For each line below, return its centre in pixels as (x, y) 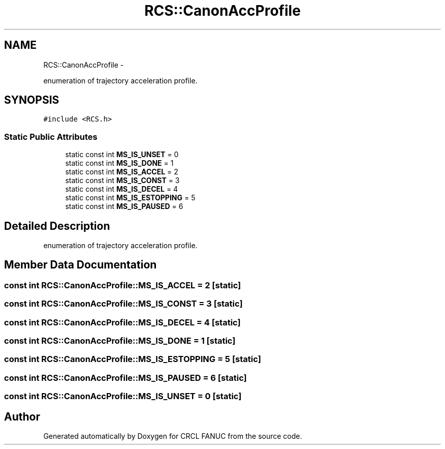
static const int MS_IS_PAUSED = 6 (124, 206)
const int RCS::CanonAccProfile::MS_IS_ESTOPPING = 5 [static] (133, 359)
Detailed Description (57, 226)
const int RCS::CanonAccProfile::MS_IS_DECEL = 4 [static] (122, 322)
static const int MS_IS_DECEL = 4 (122, 189)
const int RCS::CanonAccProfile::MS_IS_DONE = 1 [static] (120, 341)
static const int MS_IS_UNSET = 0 (122, 155)
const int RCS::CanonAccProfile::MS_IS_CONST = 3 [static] (123, 304)
